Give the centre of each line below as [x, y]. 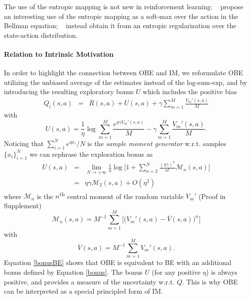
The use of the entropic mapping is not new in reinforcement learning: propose [124, 6]
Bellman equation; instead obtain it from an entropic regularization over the [120, 25]
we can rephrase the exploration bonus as [91, 154]
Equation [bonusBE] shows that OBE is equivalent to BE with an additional [118, 262]
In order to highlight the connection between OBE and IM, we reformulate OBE [124, 73]
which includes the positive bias [190, 91]
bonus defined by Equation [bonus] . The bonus [73, 272]
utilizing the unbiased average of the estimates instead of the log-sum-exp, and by [125, 82]
